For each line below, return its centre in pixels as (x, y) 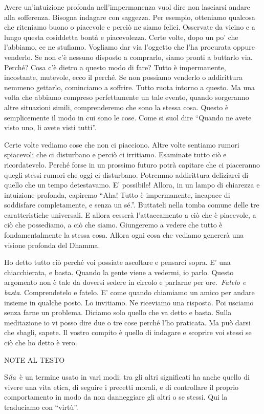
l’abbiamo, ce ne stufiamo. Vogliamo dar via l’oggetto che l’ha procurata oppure (129, 47)
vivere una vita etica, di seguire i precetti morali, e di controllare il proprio (122, 387)
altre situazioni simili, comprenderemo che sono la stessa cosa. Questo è (116, 107)
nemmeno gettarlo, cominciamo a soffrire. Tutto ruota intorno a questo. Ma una (129, 87)
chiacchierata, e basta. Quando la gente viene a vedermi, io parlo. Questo (119, 272)
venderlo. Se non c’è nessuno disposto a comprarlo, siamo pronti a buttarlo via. (128, 57)
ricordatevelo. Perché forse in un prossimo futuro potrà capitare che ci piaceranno (132, 164)
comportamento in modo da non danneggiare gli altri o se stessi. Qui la (116, 397)
